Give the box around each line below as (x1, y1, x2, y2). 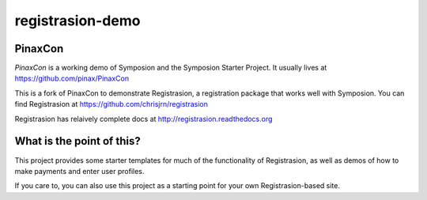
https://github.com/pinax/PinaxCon (14, 74, 130, 83)
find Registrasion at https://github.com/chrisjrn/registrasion (14, 100, 209, 109)
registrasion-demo (14, 12, 141, 29)
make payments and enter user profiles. (14, 166, 145, 175)
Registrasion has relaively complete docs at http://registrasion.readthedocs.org (14, 114, 273, 123)
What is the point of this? (14, 134, 142, 148)
